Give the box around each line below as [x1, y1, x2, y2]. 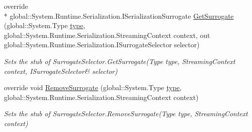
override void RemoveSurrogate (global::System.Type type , [4, 82, 182, 93]
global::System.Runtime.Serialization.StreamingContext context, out [4, 30, 210, 40]
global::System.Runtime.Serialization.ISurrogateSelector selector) [4, 39, 200, 50]
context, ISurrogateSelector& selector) [4, 66, 118, 76]
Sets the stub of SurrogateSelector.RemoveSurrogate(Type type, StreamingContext [4, 108, 248, 119]
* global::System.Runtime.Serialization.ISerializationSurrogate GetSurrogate [4, 10, 234, 21]
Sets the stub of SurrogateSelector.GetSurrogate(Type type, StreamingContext [4, 56, 235, 66]
